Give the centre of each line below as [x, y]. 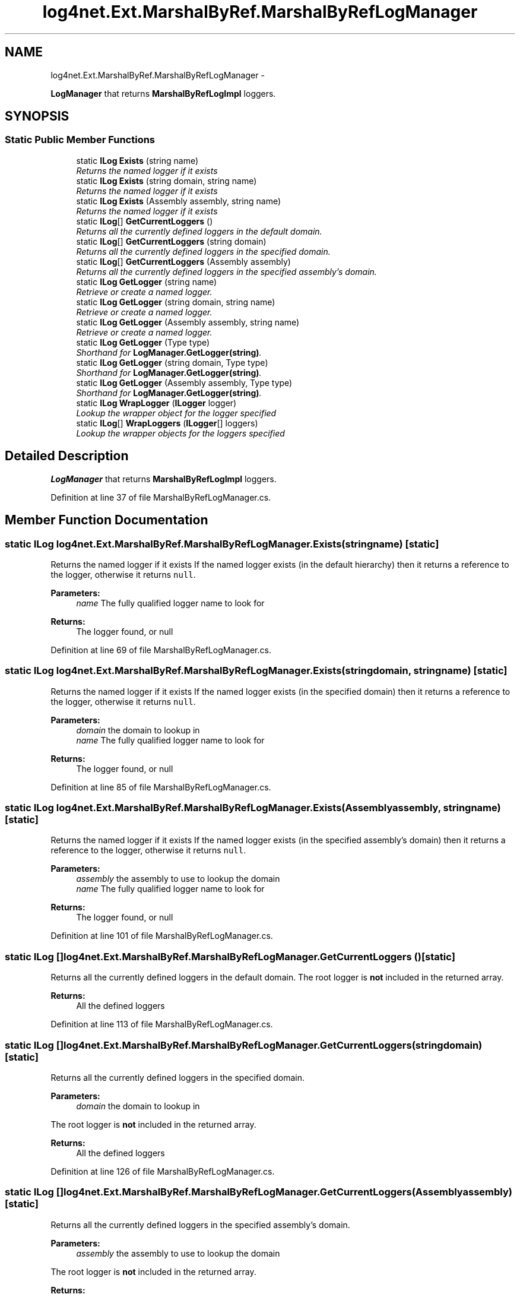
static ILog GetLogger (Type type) [143, 342]
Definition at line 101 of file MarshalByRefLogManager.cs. [162, 936]
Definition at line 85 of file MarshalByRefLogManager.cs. [161, 787]
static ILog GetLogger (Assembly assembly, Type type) [184, 382]
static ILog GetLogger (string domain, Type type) [172, 362]
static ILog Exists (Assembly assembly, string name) [179, 201]
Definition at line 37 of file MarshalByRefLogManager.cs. [161, 497]
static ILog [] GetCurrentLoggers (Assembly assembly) [183, 261]
